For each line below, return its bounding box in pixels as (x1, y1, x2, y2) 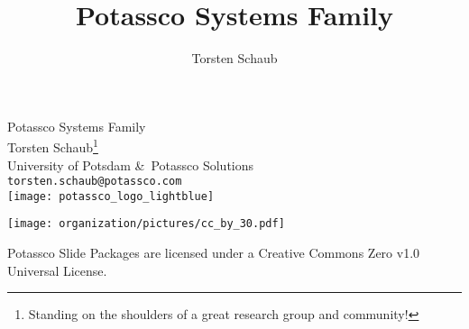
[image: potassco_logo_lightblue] (7, 189, 215, 203)
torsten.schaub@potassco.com (7, 175, 182, 188)
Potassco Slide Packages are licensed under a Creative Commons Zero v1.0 (7, 243, 420, 262)
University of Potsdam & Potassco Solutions (7, 155, 254, 174)
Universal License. (7, 260, 107, 279)
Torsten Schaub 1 (7, 135, 98, 156)
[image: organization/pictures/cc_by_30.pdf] (7, 217, 285, 231)
